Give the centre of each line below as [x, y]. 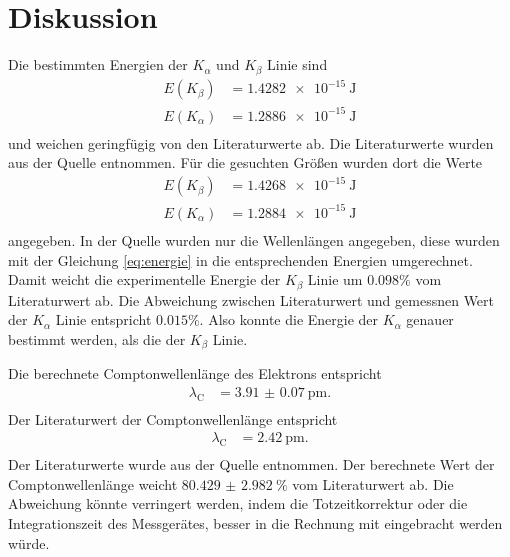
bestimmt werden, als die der [97, 338]
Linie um [335, 279]
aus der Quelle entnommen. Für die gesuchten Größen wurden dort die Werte [245, 162]
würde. [29, 542]
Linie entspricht [103, 319]
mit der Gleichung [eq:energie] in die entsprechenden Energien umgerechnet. [240, 259]
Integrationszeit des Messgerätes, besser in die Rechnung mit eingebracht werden [255, 522]
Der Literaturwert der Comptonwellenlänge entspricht [173, 418]
